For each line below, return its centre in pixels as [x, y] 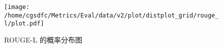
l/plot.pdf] [24, 24]
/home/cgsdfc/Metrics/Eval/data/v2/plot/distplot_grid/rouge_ [112, 15]
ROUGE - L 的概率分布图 [43, 39]
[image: [17, 7]
